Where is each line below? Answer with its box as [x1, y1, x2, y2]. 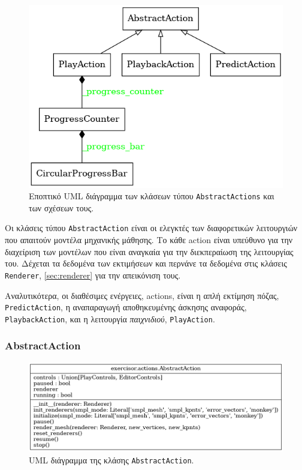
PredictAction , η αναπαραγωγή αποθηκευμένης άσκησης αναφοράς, [5, 301, 247, 313]
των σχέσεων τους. [29, 201, 94, 214]
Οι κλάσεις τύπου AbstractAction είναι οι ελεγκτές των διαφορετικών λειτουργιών [5, 221, 298, 234]
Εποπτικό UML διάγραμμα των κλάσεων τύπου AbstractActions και [29, 190, 274, 202]
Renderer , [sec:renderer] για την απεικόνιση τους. [5, 268, 181, 281]
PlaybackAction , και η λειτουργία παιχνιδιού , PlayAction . [5, 312, 215, 325]
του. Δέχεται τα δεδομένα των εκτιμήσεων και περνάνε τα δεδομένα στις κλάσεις [5, 257, 287, 270]
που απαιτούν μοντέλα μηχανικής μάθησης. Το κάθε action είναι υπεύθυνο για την [5, 233, 293, 246]
